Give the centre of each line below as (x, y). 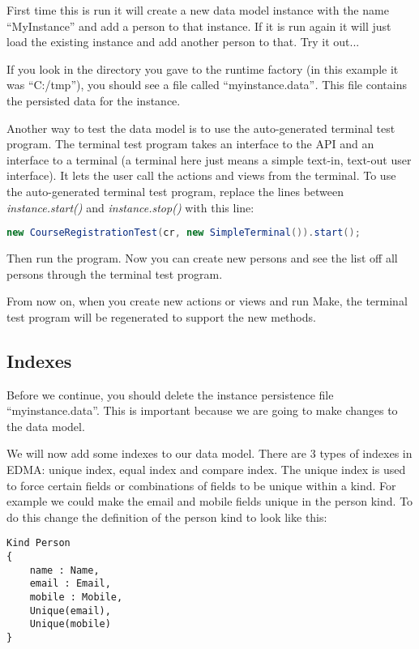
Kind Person (38, 543)
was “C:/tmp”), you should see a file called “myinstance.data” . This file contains (207, 85)
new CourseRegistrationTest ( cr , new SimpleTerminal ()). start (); (184, 233)
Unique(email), (70, 611)
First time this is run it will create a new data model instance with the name (198, 10)
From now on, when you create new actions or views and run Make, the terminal (207, 301)
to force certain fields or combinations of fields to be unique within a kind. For (201, 485)
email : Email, (70, 584)
